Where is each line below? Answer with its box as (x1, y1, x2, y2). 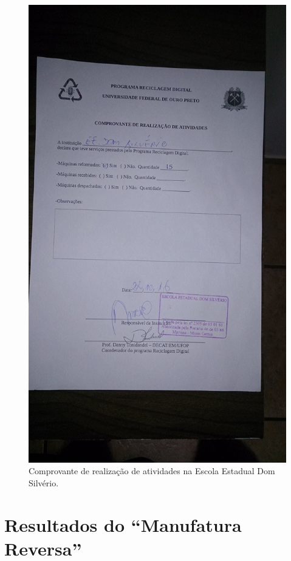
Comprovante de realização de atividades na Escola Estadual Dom (29, 464, 275, 477)
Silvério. (29, 476, 59, 489)
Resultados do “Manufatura (4, 512, 242, 537)
